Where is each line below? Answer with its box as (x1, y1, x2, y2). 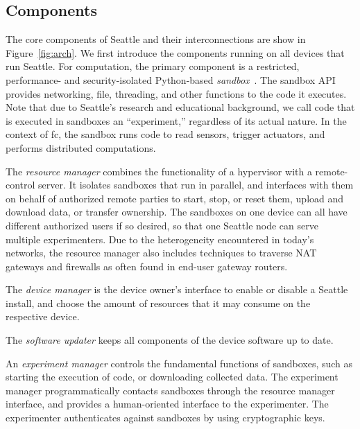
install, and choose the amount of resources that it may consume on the (6, 295, 311, 310)
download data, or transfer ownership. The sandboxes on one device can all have (6, 204, 348, 219)
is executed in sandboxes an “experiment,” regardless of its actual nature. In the (6, 113, 347, 128)
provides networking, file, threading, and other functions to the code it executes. (6, 86, 347, 100)
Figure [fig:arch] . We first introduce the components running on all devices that (6, 45, 345, 60)
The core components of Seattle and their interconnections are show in (6, 32, 306, 46)
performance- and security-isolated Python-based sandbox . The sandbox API (6, 72, 336, 87)
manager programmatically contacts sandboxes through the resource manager (6, 383, 335, 397)
